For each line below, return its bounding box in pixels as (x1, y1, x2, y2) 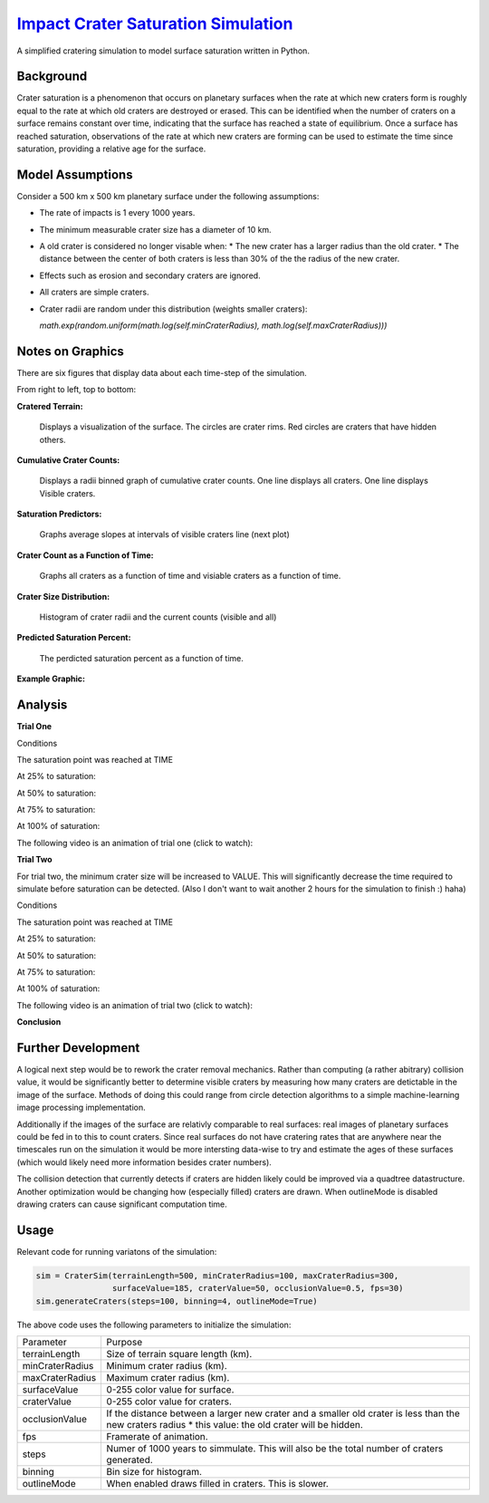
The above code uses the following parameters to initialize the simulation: (16, 1319, 292, 1330)
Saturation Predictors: (16, 508, 102, 520)
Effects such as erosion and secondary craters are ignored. (39, 270, 262, 281)
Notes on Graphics (16, 343, 124, 359)
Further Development (16, 1040, 140, 1055)
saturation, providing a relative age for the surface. (16, 143, 206, 154)
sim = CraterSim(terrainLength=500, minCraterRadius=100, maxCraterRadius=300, (35, 1270, 399, 1281)
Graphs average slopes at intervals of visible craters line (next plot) (39, 529, 290, 540)
